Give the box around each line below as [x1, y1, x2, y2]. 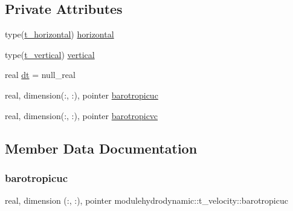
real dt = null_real [5, 68, 76, 81]
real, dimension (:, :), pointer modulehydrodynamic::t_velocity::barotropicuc [5, 194, 288, 207]
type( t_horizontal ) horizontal [5, 28, 114, 41]
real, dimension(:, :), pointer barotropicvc [5, 109, 158, 122]
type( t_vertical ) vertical [5, 48, 95, 60]
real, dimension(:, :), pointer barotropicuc [5, 88, 158, 101]
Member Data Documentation [5, 138, 198, 157]
